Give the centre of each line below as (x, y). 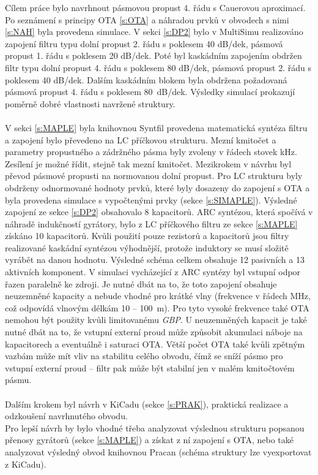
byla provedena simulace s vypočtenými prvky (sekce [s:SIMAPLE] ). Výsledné (151, 199)
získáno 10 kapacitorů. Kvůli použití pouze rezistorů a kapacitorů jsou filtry (147, 236)
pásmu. (18, 380)
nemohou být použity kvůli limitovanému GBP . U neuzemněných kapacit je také (156, 320)
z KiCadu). (26, 464)
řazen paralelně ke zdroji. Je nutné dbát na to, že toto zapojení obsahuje (141, 283)
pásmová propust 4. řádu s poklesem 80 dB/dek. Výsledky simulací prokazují (150, 92)
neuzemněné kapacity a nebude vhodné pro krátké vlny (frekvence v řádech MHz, (158, 296)
